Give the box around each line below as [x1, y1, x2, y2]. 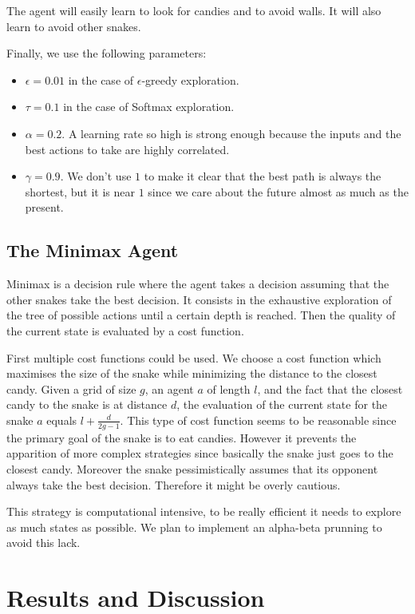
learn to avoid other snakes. [6, 18, 141, 34]
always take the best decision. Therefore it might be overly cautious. [6, 476, 341, 493]
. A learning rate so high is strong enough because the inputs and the [61, 125, 401, 141]
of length [207, 380, 251, 397]
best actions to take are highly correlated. [25, 141, 230, 157]
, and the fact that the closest [257, 380, 403, 397]
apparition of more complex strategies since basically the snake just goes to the [6, 445, 393, 461]
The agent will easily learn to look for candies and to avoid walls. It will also [6, 2, 381, 18]
